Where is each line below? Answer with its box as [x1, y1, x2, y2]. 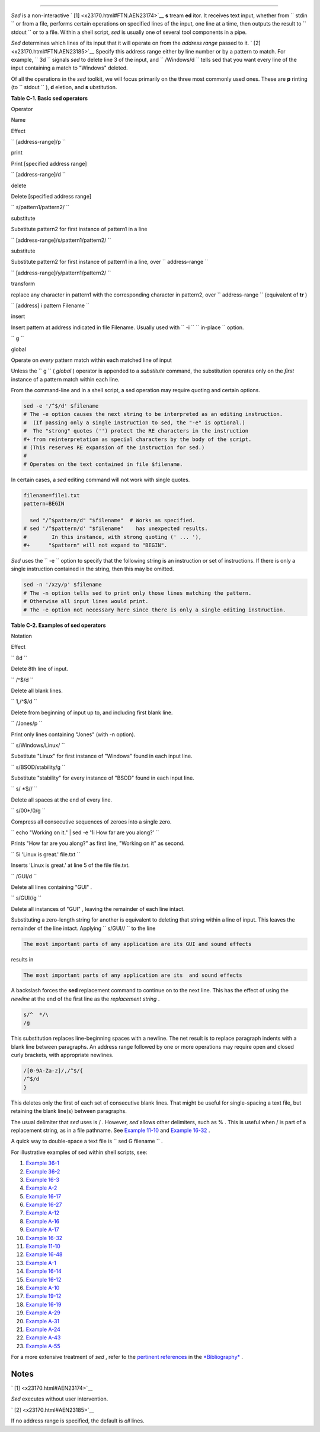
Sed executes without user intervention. [11, 1395, 108, 1402]
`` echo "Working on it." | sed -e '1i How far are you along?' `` [11, 829, 159, 836]
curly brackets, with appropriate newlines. [11, 1052, 114, 1059]
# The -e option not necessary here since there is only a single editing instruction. [23, 606, 286, 613]
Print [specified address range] [11, 160, 87, 167]
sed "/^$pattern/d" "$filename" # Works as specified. [30, 517, 196, 523]
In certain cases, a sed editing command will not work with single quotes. [11, 476, 190, 483]
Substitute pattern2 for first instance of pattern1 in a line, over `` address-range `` [11, 258, 209, 266]
